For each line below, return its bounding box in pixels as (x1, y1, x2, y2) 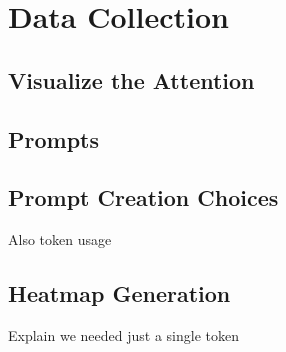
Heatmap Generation (8, 278, 231, 309)
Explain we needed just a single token (8, 324, 239, 345)
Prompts (8, 123, 99, 154)
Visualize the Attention (8, 64, 255, 95)
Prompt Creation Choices (8, 182, 279, 213)
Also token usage (8, 229, 112, 250)
